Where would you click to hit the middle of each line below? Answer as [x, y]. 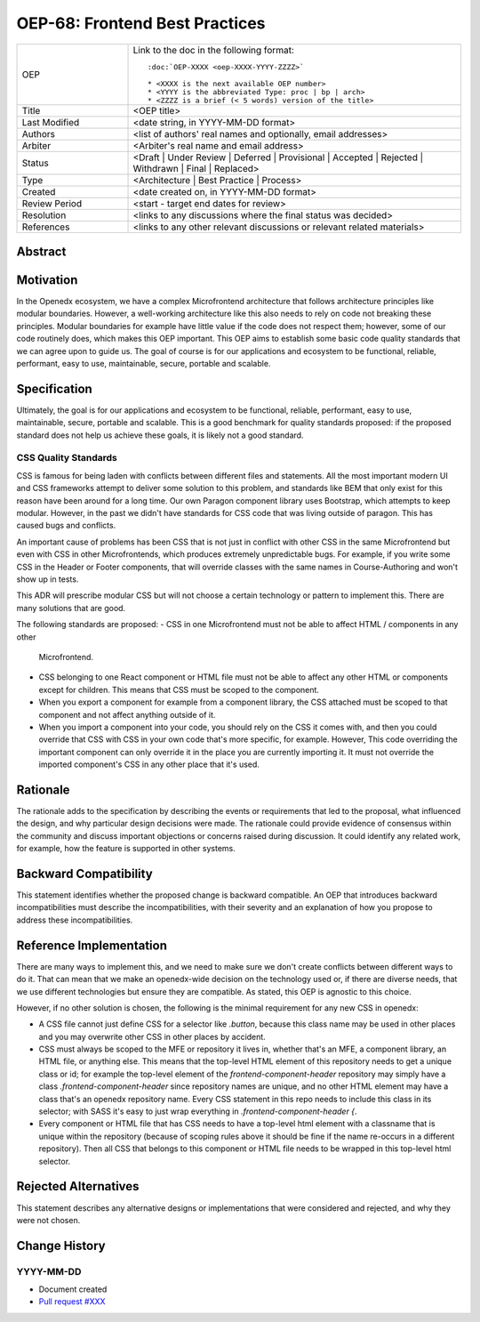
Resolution [44, 215]
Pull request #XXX [72, 1302]
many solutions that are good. [71, 608]
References [46, 227]
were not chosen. [48, 1220]
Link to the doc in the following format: [214, 50]
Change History [61, 1245]
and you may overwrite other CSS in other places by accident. [152, 1036]
